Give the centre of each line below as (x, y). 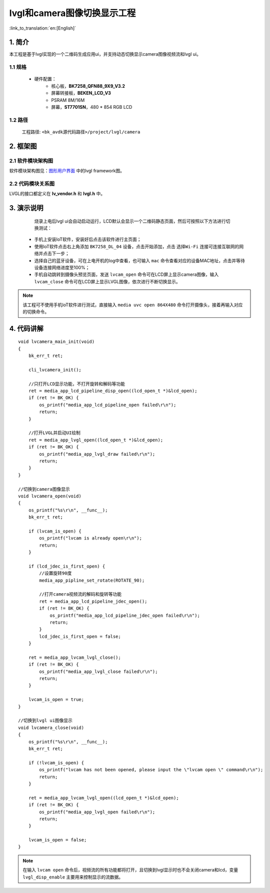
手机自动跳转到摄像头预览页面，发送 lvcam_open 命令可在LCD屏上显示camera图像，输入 (126, 275)
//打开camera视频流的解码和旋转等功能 (80, 594)
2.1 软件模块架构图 (31, 160)
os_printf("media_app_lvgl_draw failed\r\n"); (97, 454)
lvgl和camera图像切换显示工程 (72, 13)
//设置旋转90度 (55, 573)
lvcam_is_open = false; (57, 840)
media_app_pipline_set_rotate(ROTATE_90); (92, 580)
